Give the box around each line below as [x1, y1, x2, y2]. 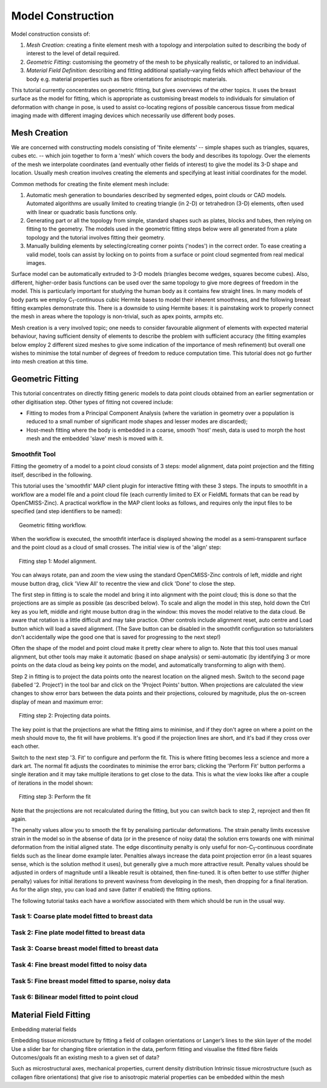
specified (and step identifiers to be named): [11, 508, 122, 515]
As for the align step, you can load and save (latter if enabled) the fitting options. [11, 886, 212, 893]
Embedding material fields [11, 1026, 77, 1033]
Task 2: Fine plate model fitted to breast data [11, 928, 145, 936]
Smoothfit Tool [11, 449, 56, 458]
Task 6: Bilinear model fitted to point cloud [11, 993, 139, 1001]
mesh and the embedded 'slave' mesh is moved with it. [26, 435, 163, 442]
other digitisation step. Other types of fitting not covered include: [11, 398, 173, 406]
